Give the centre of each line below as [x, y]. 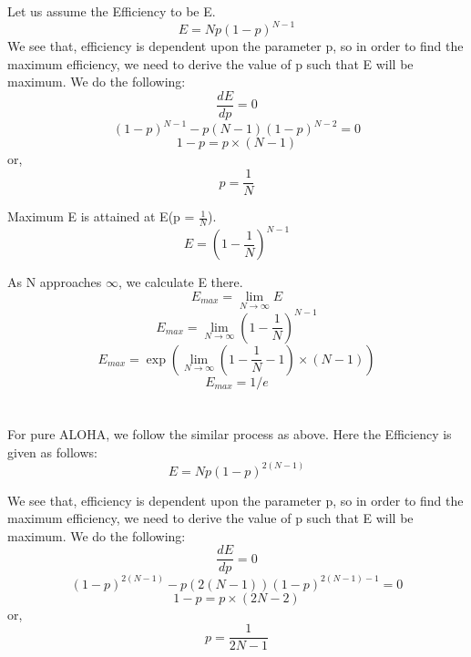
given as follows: [52, 452]
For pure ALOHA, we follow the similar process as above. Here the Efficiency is [230, 433]
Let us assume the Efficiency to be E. [112, 11]
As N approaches [55, 282]
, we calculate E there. [180, 282]
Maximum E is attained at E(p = [101, 216]
